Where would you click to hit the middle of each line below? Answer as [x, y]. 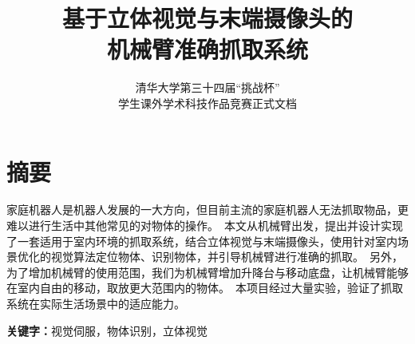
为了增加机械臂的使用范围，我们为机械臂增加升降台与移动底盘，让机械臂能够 [207, 272]
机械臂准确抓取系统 [207, 49]
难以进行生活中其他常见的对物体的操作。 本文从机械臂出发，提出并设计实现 [205, 225]
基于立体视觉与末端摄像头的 [207, 18]
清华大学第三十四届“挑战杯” [207, 87]
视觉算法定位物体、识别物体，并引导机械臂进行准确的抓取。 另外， [227, 257]
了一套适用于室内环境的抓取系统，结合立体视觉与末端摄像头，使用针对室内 [202, 241]
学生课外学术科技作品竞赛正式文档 [207, 103]
